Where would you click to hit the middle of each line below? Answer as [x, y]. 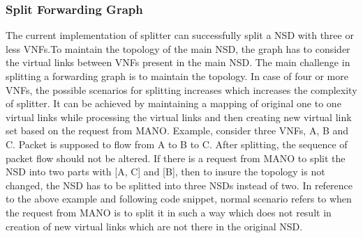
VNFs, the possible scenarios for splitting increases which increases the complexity [181, 89]
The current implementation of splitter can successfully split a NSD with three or [180, 35]
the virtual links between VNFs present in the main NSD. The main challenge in [178, 62]
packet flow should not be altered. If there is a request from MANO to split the [176, 158]
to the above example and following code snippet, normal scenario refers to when [179, 199]
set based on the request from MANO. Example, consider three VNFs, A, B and [177, 130]
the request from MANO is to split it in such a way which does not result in [169, 212]
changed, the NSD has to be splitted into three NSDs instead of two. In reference [179, 185]
